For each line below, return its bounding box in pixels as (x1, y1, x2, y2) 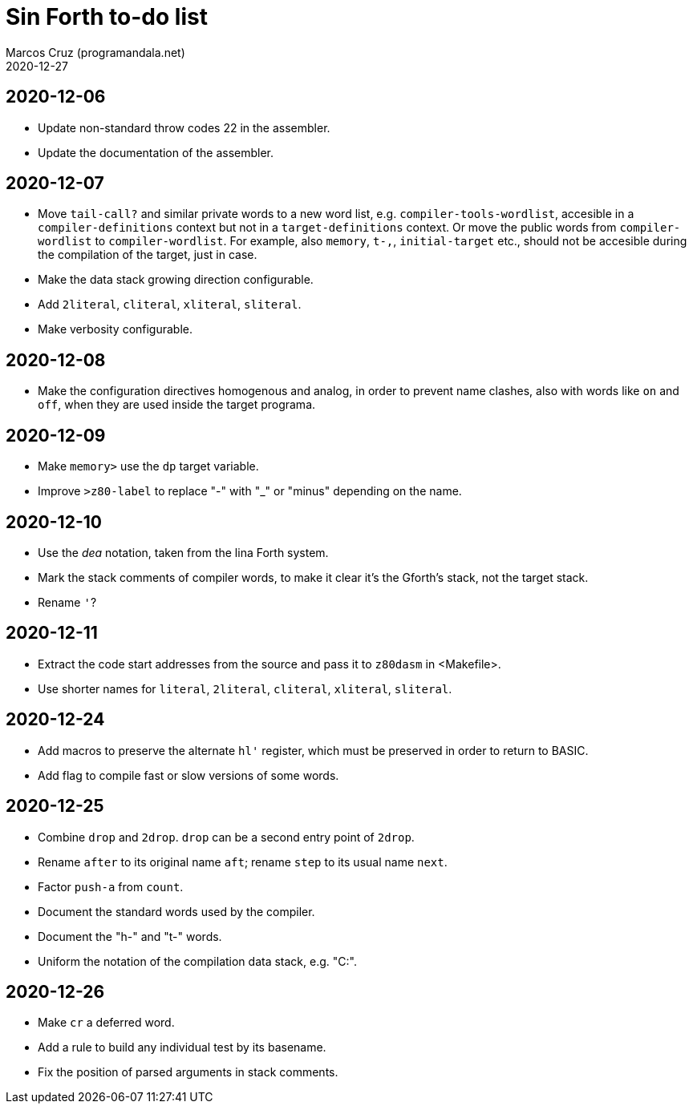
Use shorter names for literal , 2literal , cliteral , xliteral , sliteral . (38, 681, 452, 696)
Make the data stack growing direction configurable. (38, 272, 314, 287)
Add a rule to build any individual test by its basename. (38, 1040, 326, 1055)
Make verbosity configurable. (38, 322, 193, 337)
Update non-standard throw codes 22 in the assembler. (38, 120, 330, 135)
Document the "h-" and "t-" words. (38, 929, 222, 943)
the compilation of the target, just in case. (38, 248, 257, 262)
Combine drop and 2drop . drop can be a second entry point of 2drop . (38, 829, 415, 844)
